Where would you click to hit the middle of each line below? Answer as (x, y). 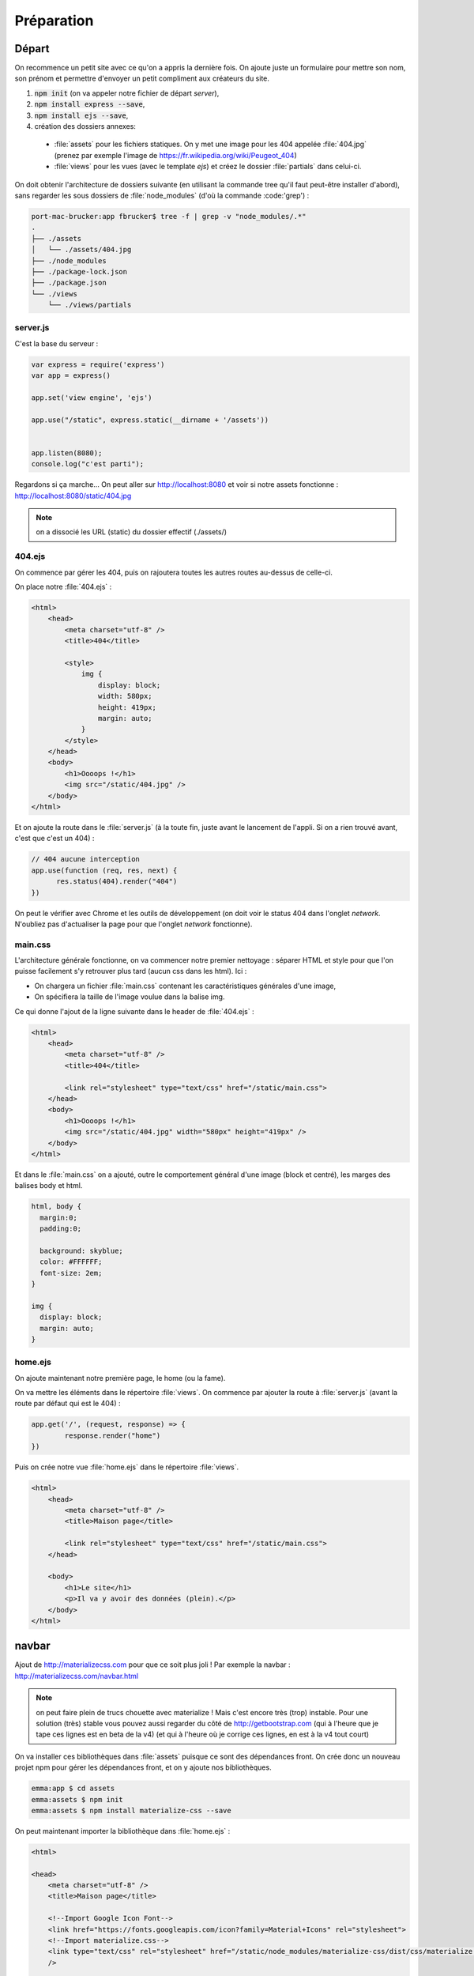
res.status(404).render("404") (117, 882)
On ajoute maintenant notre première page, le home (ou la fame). (120, 1378)
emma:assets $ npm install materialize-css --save (132, 1810)
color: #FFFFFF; (71, 1262)
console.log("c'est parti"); (88, 464)
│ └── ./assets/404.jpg (81, 250)
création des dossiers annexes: (85, 126)
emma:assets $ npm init (77, 1799)
